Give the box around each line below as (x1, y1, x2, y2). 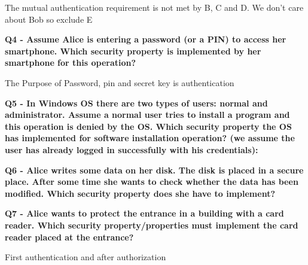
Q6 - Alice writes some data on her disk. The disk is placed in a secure (5, 163, 304, 176)
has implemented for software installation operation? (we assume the (5, 132, 295, 144)
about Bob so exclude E (5, 13, 93, 25)
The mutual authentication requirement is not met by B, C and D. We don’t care (5, 1, 304, 13)
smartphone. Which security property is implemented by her (5, 44, 261, 57)
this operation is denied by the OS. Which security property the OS (5, 120, 292, 132)
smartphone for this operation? (5, 56, 136, 69)
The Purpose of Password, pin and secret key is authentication (5, 76, 234, 89)
